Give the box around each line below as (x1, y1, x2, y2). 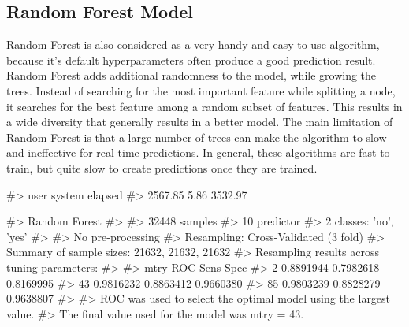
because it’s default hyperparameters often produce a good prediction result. (6, 51, 376, 68)
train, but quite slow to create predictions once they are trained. (6, 159, 318, 176)
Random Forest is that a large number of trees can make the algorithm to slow (6, 128, 387, 145)
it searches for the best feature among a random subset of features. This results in (6, 98, 403, 114)
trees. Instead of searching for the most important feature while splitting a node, (6, 82, 396, 98)
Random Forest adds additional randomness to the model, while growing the (6, 67, 377, 84)
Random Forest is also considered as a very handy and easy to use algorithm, (6, 36, 380, 53)
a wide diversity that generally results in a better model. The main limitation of (6, 113, 393, 130)
